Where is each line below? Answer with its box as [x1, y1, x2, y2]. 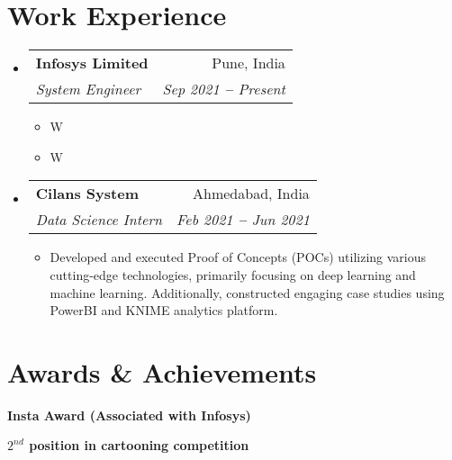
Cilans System [35, 183, 139, 204]
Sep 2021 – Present [162, 78, 285, 100]
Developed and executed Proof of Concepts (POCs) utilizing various [50, 248, 427, 266]
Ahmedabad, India [193, 183, 310, 204]
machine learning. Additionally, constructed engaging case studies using [50, 283, 445, 302]
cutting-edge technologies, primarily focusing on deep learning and [50, 265, 416, 284]
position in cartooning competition [29, 436, 249, 455]
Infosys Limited [35, 52, 149, 74]
